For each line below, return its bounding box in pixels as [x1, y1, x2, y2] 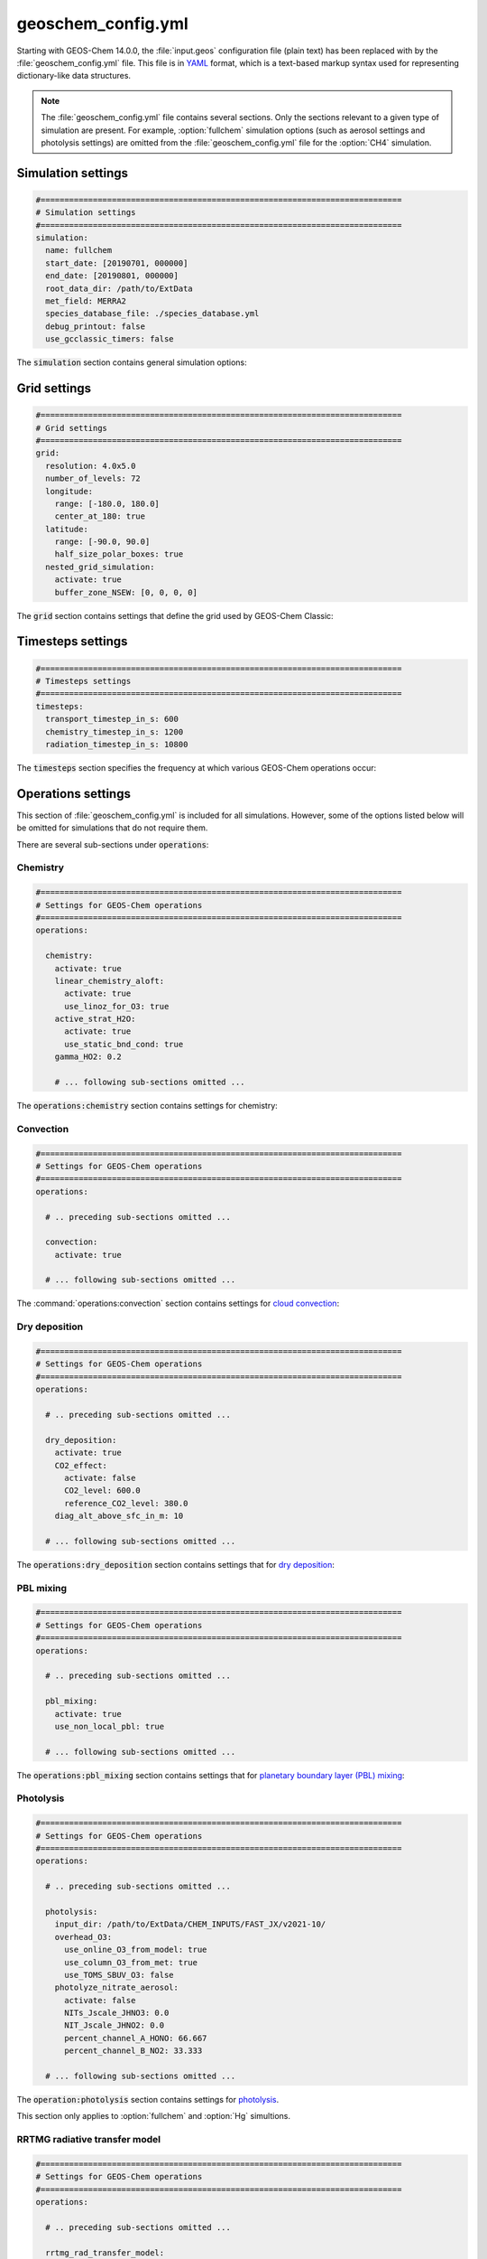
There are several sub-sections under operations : [16, 839, 209, 849]
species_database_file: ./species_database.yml [45, 308, 260, 319]
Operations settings [16, 786, 131, 801]
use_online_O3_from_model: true [64, 1945, 207, 1955]
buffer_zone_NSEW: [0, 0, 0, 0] [54, 587, 198, 597]
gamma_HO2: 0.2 [54, 1052, 122, 1062]
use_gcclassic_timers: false [45, 334, 175, 344]
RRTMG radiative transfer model [16, 2133, 161, 2146]
